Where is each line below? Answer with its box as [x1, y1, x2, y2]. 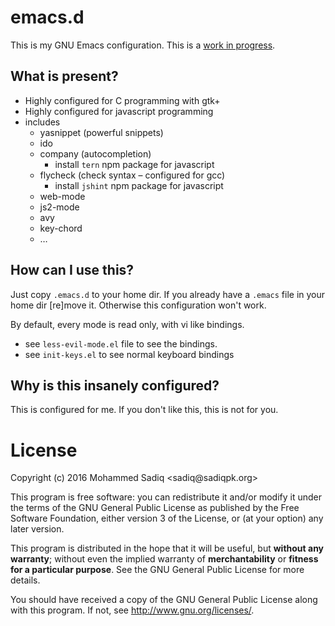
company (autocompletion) [39, 147, 152, 160]
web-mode [39, 190, 86, 202]
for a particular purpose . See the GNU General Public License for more [10, 564, 305, 576]
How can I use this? [10, 262, 135, 279]
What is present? [10, 68, 119, 85]
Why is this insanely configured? [10, 377, 220, 394]
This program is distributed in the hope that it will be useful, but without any [10, 542, 325, 555]
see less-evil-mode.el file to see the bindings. [24, 337, 218, 350]
